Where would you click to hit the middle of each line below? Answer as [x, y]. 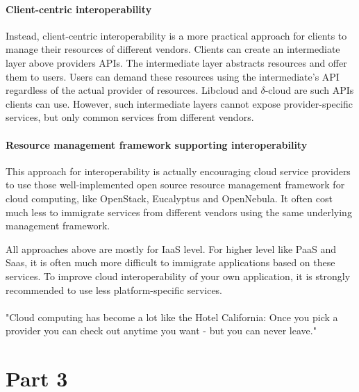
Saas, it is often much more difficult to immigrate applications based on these [170, 262]
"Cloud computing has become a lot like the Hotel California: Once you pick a [172, 317]
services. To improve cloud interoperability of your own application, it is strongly [178, 276]
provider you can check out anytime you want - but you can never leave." [161, 330]
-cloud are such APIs [309, 90]
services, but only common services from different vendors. [130, 117]
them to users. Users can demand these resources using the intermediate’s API [173, 76]
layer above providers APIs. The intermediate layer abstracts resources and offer [176, 62]
